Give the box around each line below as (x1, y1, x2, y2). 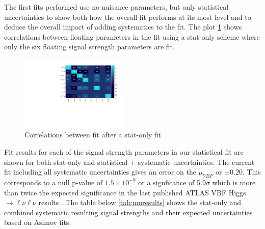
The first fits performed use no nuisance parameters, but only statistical (4, 2, 229, 12)
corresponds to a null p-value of (4, 177, 103, 187)
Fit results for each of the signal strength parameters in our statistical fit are (4, 147, 244, 157)
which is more (212, 177, 256, 187)
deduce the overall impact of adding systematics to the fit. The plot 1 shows (4, 21, 242, 32)
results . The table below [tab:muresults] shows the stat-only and (38, 197, 242, 208)
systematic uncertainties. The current (138, 156, 255, 167)
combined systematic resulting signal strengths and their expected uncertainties (4, 207, 253, 217)
